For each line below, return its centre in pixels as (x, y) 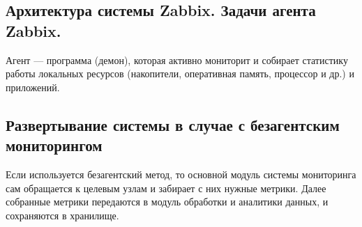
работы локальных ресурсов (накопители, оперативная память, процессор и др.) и (180, 73)
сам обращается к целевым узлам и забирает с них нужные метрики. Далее (166, 188)
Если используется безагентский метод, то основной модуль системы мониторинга (181, 174)
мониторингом (54, 145)
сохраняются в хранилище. (62, 215)
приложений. (33, 87)
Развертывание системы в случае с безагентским (173, 124)
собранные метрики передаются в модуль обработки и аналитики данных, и (167, 202)
